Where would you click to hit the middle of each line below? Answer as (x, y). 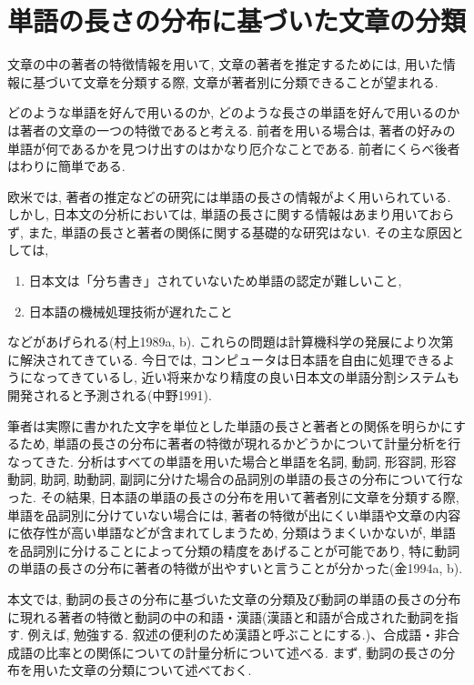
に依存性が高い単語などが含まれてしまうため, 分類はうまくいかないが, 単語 (232, 533)
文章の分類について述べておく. (161, 670)
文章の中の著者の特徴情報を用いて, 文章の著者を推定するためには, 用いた (225, 64)
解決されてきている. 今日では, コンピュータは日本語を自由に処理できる (231, 359)
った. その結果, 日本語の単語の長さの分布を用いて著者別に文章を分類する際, (233, 497)
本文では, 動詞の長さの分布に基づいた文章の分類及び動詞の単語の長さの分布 (234, 598)
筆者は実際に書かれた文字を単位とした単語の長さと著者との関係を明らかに (230, 425)
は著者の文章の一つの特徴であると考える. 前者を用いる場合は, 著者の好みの (232, 130)
